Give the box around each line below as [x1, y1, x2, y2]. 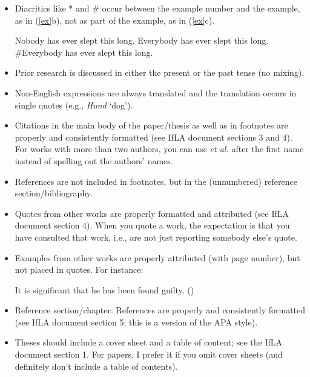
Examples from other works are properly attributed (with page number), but [15, 251, 300, 264]
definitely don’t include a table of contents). [15, 359, 178, 372]
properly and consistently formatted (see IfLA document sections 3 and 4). [15, 130, 292, 143]
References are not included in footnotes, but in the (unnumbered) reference [15, 175, 297, 187]
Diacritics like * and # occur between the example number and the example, [15, 2, 300, 14]
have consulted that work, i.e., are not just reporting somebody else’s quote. [15, 230, 297, 243]
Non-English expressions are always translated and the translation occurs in [15, 86, 297, 99]
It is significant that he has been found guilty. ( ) [15, 283, 194, 296]
